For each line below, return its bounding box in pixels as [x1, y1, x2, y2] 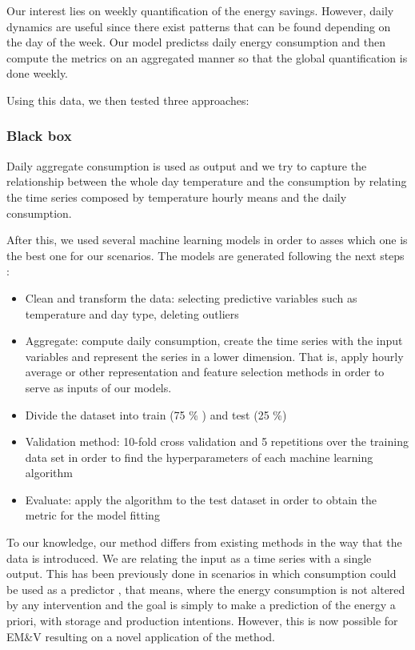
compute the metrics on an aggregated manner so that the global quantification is [6, 49, 408, 66]
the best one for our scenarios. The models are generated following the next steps [6, 247, 405, 263]
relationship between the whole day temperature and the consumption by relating [6, 173, 407, 190]
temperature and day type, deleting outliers [25, 305, 239, 322]
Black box [6, 126, 72, 146]
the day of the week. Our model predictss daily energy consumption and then [6, 34, 386, 50]
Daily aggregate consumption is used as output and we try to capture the [6, 157, 367, 174]
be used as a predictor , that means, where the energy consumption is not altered [6, 580, 405, 597]
